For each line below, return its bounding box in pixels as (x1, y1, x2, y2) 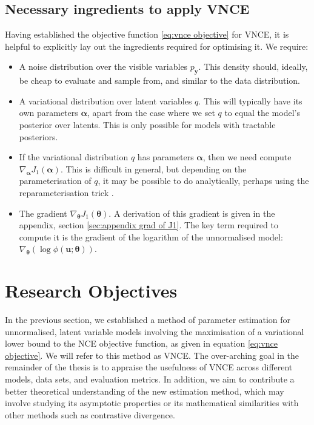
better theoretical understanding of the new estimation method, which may (5, 384, 284, 397)
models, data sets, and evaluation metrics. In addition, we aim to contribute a (5, 373, 295, 385)
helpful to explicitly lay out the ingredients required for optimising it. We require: (5, 39, 309, 52)
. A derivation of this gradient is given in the (109, 206, 275, 219)
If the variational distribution (19, 151, 129, 163)
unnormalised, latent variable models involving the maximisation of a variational (5, 325, 304, 338)
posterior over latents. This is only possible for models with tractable (19, 118, 276, 131)
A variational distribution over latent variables (19, 94, 192, 107)
